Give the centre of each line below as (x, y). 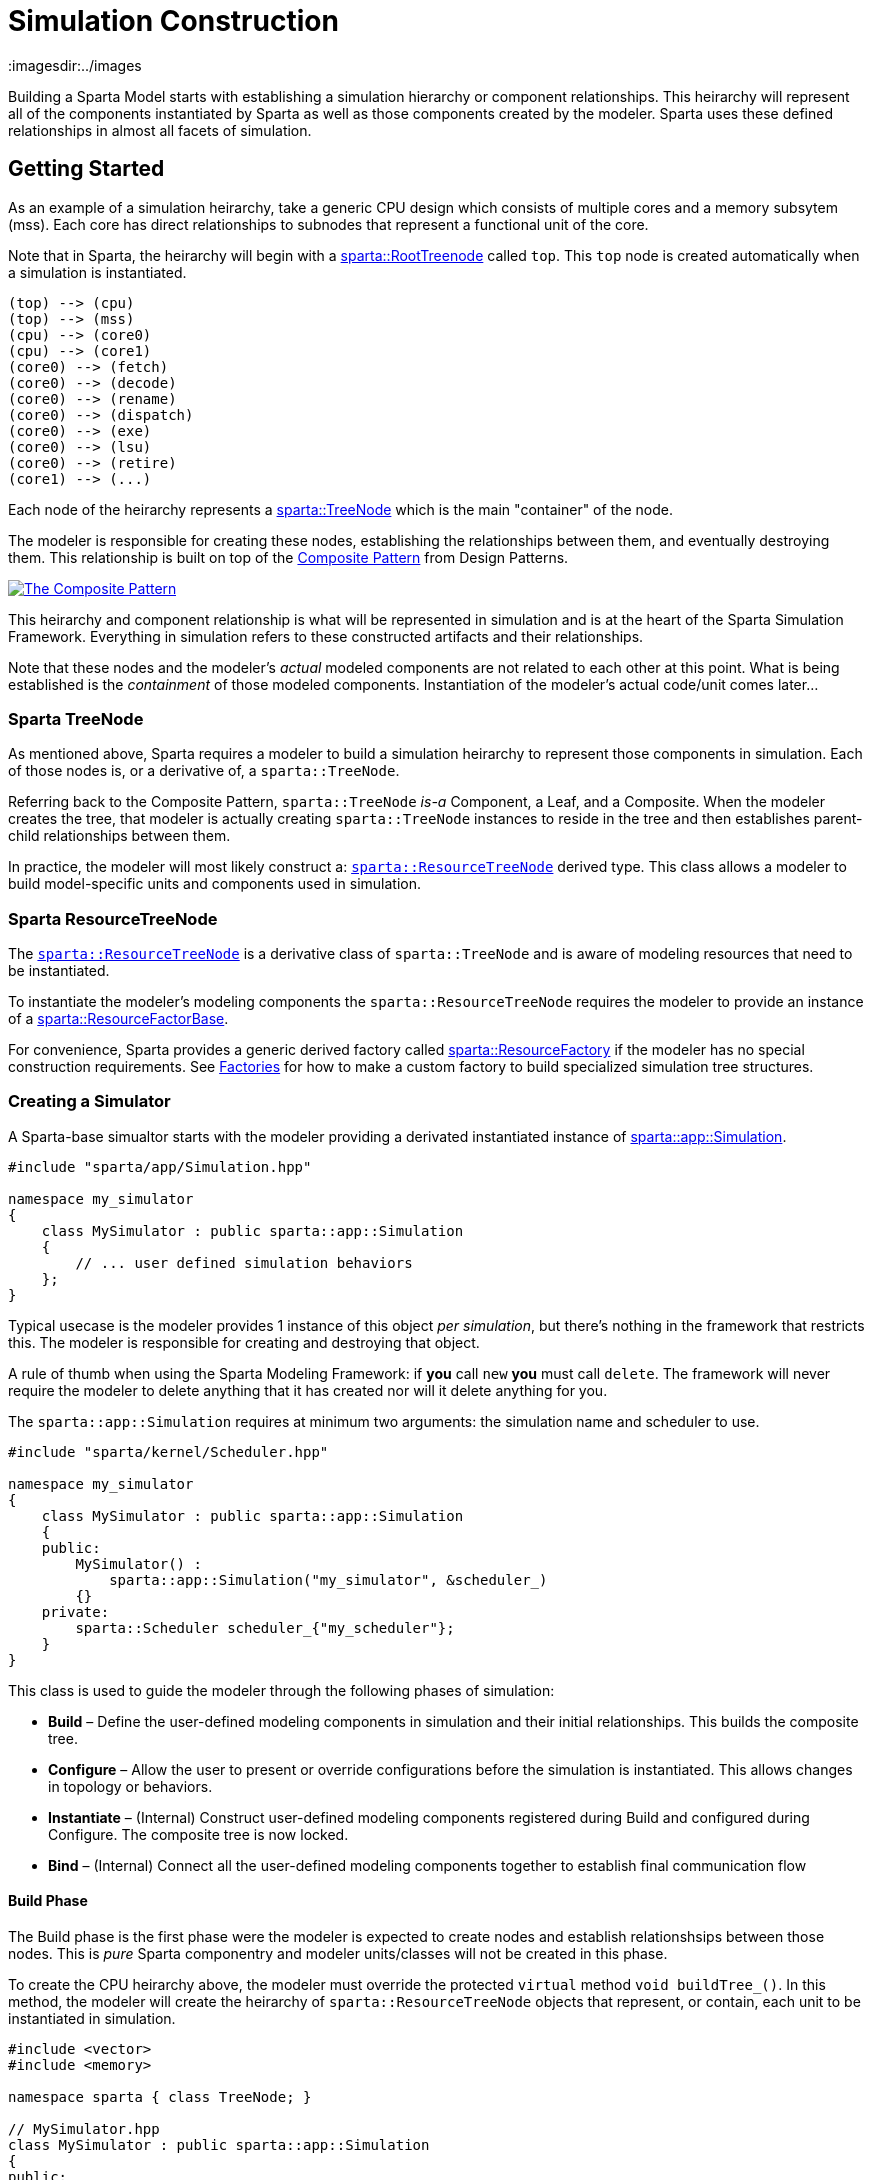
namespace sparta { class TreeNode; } (160, 2097)
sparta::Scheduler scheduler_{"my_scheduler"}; (265, 1627)
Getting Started (86, 169)
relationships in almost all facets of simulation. (160, 130)
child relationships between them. (119, 836)
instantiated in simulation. (92, 2019)
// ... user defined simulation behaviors (244, 1262)
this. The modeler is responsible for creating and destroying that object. (244, 1342)
